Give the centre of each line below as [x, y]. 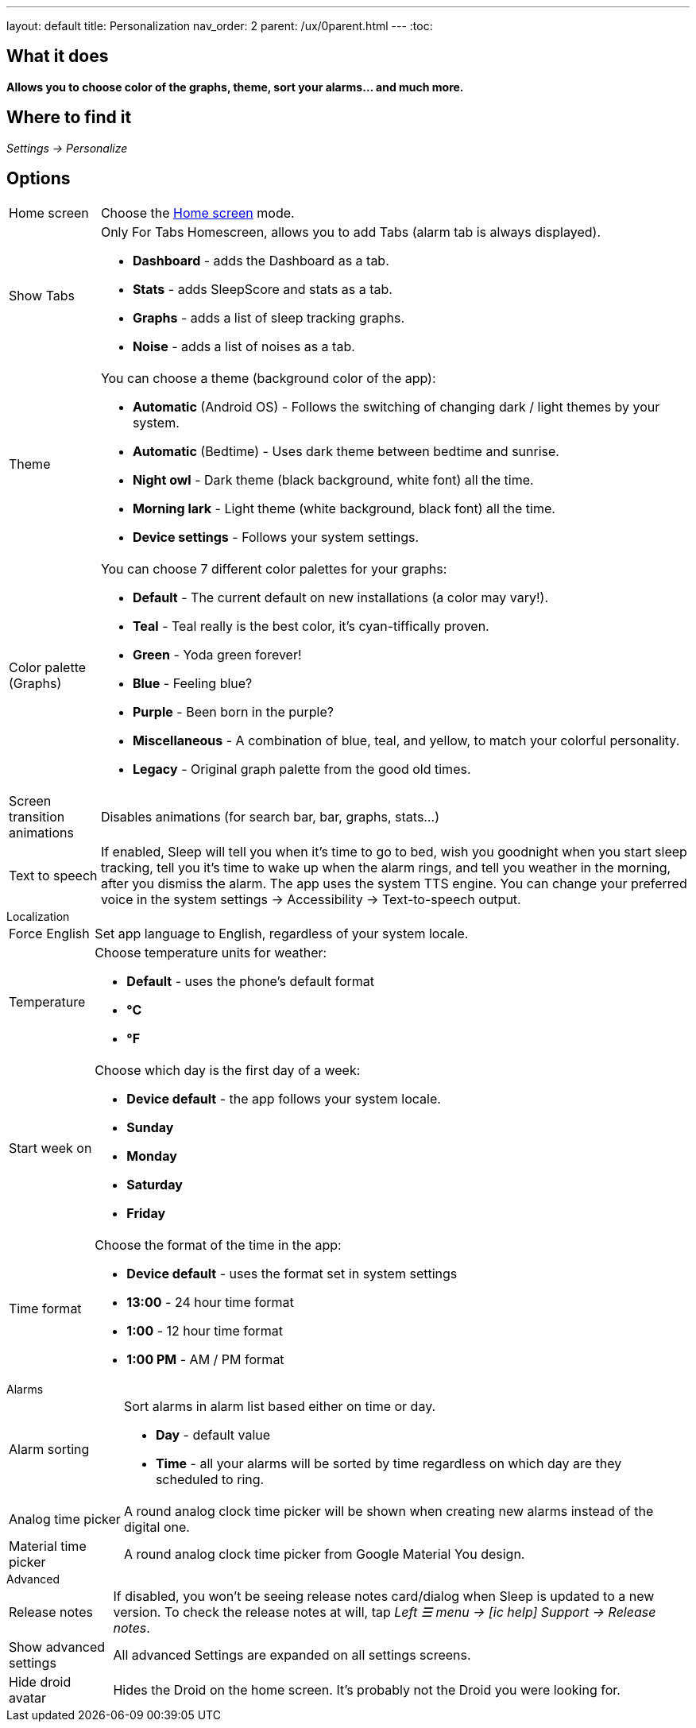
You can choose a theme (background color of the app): [268, 378]
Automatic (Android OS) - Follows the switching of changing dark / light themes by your [396, 406]
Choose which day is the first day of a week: [228, 1070]
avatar [27, 1697]
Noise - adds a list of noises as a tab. [244, 346]
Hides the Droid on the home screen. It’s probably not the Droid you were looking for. [367, 1689]
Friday [146, 1213]
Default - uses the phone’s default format [251, 981]
